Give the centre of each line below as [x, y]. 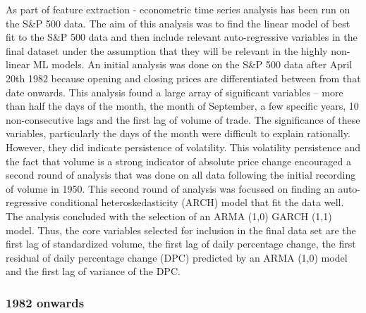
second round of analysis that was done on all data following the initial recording [181, 175]
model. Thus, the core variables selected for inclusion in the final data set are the [181, 230]
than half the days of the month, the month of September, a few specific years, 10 [182, 106]
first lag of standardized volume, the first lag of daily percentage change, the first [181, 244]
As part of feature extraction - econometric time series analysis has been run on [178, 9]
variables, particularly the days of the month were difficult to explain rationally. [178, 133]
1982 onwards [45, 302]
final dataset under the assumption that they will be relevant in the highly [167, 50]
